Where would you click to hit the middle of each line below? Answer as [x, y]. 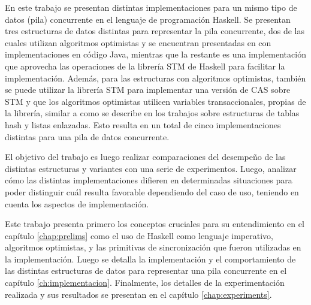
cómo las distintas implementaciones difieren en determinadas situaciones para [149, 180]
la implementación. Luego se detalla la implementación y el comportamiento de [150, 259]
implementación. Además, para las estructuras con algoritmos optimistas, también [155, 78]
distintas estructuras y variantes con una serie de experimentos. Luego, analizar [151, 168]
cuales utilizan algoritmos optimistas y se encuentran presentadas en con [138, 42]
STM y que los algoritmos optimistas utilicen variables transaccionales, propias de [155, 101]
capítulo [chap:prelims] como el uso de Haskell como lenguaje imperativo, [139, 235]
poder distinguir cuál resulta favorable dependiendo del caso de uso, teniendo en [152, 191]
